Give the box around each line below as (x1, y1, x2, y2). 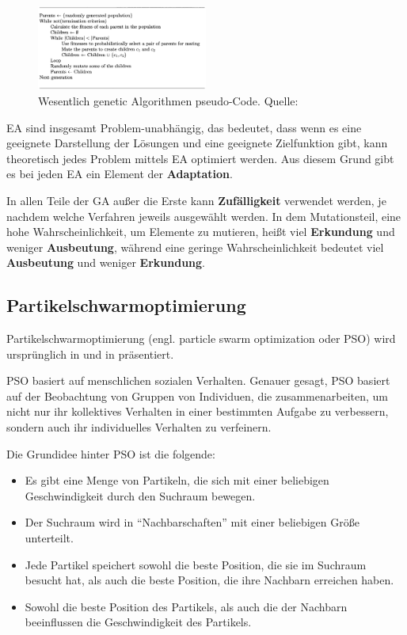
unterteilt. (25, 530, 74, 546)
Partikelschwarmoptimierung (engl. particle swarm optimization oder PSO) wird (6, 330, 396, 347)
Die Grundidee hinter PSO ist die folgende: (6, 445, 215, 462)
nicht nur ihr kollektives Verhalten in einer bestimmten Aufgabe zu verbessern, (6, 403, 389, 420)
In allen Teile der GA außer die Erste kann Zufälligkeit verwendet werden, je (6, 192, 386, 208)
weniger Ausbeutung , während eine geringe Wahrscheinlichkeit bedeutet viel (6, 238, 384, 255)
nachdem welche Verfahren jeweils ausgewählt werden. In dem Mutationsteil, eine (6, 207, 401, 224)
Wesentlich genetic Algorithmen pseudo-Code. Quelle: (38, 92, 299, 108)
